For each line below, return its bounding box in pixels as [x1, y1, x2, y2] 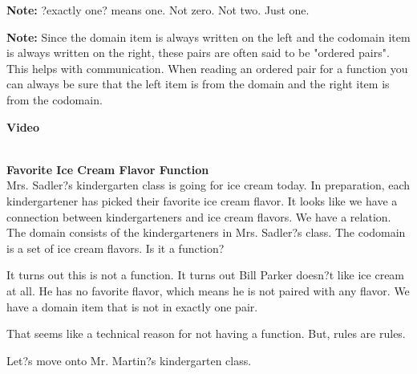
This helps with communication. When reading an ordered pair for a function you [6, 59, 408, 76]
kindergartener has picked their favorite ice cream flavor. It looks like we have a [6, 192, 398, 209]
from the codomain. [6, 91, 103, 108]
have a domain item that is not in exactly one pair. [6, 298, 258, 315]
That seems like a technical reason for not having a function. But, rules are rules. [6, 325, 406, 342]
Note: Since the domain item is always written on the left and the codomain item [6, 28, 411, 45]
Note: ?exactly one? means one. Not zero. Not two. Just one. [6, 2, 310, 18]
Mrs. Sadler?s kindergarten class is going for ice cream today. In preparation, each [6, 177, 411, 193]
